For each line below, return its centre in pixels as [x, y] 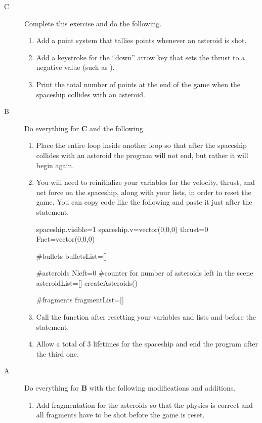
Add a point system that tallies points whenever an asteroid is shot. [141, 40]
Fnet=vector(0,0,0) [65, 239]
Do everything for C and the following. [85, 128]
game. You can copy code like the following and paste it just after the [144, 202]
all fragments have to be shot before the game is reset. [120, 415]
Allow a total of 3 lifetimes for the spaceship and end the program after [147, 344]
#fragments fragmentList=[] [80, 300]
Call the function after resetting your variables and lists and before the [146, 317]
